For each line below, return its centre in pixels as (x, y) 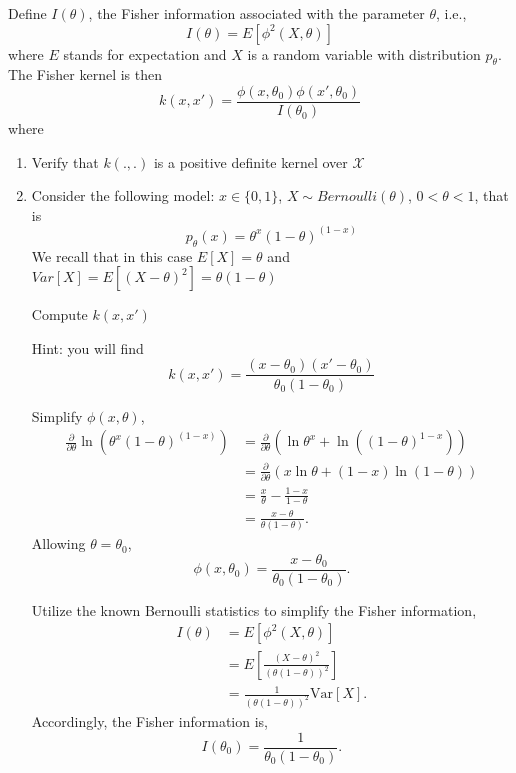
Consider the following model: (123, 195)
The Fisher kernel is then (85, 74)
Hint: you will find (87, 347)
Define (27, 13)
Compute (59, 314)
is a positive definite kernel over (250, 161)
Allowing (58, 543)
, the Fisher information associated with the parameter (256, 13)
